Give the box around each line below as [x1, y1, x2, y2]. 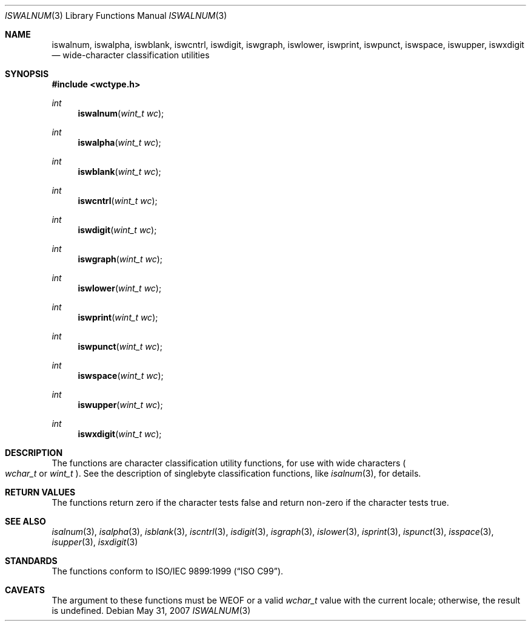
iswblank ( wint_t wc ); [78, 166, 161, 177]
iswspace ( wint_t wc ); [78, 370, 164, 381]
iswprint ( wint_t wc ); [78, 312, 158, 322]
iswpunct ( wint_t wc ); [78, 341, 162, 352]
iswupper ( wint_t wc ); [78, 400, 163, 410]
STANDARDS [5, 556, 58, 566]
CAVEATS [5, 585, 45, 595]
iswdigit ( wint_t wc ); [78, 225, 157, 235]
